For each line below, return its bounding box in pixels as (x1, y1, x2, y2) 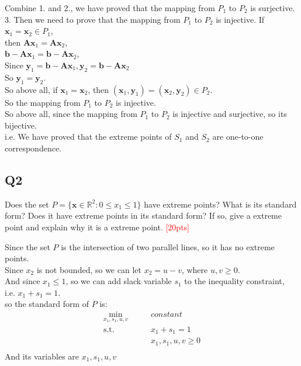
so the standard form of (5, 298, 89, 310)
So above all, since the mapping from (5, 108, 137, 120)
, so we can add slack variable (65, 275, 172, 287)
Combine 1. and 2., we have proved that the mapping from (5, 2, 215, 13)
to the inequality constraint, (184, 275, 285, 287)
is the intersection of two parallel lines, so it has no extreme (61, 240, 275, 253)
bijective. (5, 119, 37, 131)
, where (181, 263, 208, 275)
